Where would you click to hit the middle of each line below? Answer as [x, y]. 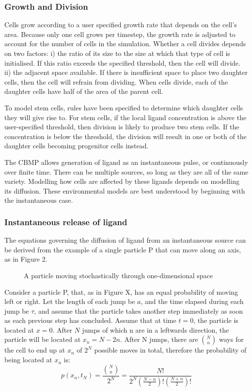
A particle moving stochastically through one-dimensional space [118, 275]
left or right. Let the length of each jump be [70, 301]
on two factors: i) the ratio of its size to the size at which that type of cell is [117, 53]
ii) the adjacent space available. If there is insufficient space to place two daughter [126, 72]
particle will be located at [43, 339]
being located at [28, 360]
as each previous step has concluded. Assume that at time [90, 320]
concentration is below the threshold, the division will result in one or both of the [126, 136]
